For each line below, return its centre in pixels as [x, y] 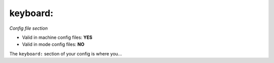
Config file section [29, 28]
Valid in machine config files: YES [57, 37]
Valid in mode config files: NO [53, 44]
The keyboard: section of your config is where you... [66, 53]
